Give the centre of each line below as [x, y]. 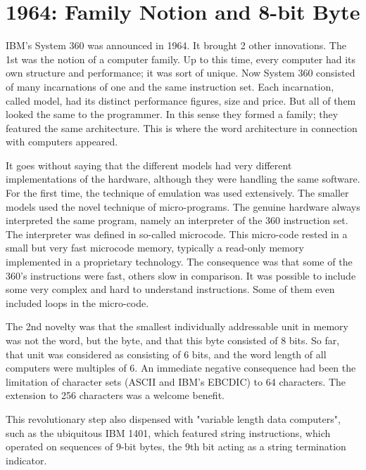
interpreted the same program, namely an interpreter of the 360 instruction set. [177, 220]
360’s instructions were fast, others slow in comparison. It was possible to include [181, 275]
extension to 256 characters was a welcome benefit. [115, 395]
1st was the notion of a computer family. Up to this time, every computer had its [181, 59]
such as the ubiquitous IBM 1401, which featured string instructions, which [168, 432]
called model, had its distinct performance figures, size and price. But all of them [181, 100]
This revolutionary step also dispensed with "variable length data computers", [173, 418]
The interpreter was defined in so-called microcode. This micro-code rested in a [177, 234]
